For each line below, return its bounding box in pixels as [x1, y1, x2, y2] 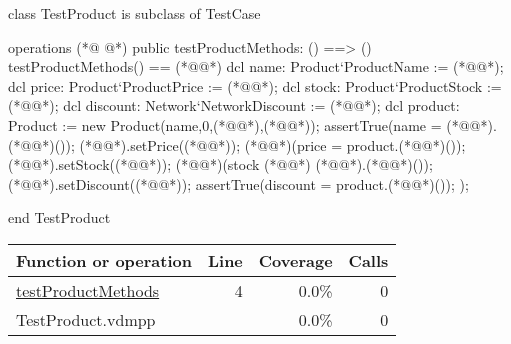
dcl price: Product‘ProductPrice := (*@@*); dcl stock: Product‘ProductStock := [8, 75, 502, 96]
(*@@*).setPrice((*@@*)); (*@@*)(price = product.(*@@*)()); [79, 134, 466, 155]
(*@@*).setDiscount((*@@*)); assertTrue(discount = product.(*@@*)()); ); [8, 173, 469, 194]
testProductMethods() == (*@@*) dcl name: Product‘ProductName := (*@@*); [8, 56, 504, 77]
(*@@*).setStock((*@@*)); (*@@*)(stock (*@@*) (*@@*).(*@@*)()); [8, 154, 433, 175]
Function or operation [16, 248, 192, 272]
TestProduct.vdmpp [16, 307, 156, 331]
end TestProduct [8, 207, 111, 228]
